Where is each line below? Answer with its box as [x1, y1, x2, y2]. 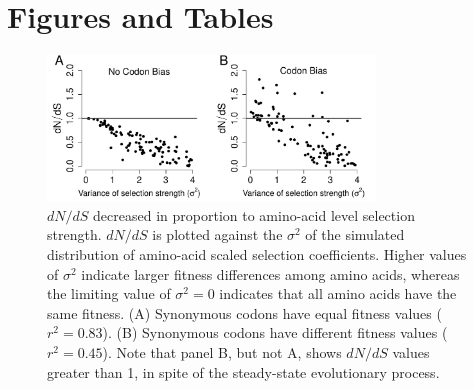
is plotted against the [152, 224, 283, 245]
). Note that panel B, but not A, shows [102, 341, 342, 362]
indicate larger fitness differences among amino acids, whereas [81, 263, 460, 284]
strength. [47, 224, 102, 245]
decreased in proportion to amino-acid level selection [93, 204, 415, 225]
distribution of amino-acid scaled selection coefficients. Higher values [47, 244, 467, 264]
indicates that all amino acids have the [219, 283, 457, 304]
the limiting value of [47, 283, 171, 304]
